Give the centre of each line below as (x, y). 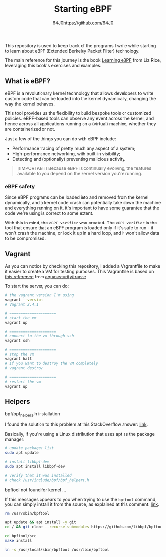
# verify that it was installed (38, 475)
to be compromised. (25, 238)
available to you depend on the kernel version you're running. (80, 173)
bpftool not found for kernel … (36, 490)
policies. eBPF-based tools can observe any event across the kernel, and (80, 118)
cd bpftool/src (21, 536)
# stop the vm (20, 354)
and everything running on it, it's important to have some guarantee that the (82, 208)
